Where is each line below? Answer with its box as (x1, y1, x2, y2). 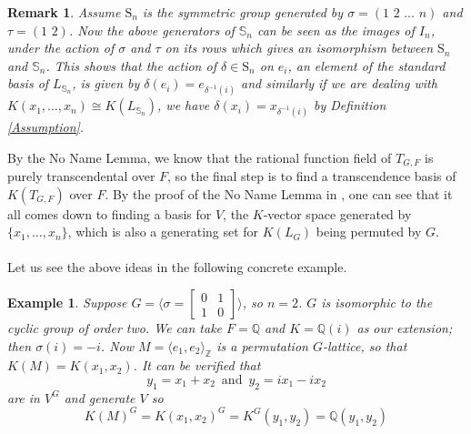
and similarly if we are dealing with (241, 74, 437, 93)
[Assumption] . (7, 117, 85, 136)
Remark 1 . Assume (7, 3, 121, 21)
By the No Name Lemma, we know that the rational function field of (7, 147, 392, 167)
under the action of (7, 38, 115, 57)
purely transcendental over (7, 167, 155, 186)
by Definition (314, 96, 386, 115)
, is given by (72, 74, 140, 93)
